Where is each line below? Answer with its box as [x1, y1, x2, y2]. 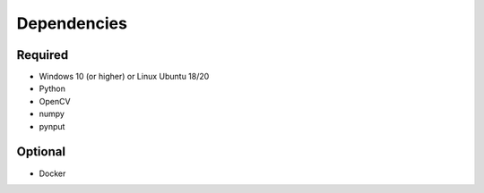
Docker [39, 168, 66, 179]
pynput [39, 121, 65, 131]
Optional [16, 144, 66, 160]
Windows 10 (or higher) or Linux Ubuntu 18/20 [39, 71, 210, 82]
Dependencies [16, 13, 127, 33]
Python [39, 83, 66, 94]
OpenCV [39, 96, 71, 106]
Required [16, 47, 69, 63]
